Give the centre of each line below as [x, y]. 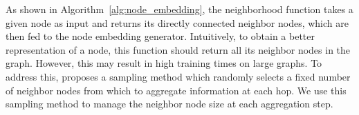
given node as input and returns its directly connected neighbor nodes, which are [177, 22]
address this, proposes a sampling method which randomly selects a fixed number [178, 76]
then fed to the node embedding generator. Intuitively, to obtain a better [160, 36]
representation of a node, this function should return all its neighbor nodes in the [178, 49]
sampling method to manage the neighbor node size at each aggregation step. [169, 104]
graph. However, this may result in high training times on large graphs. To [164, 63]
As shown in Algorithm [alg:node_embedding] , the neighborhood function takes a [179, 9]
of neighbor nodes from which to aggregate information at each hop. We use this [176, 90]
